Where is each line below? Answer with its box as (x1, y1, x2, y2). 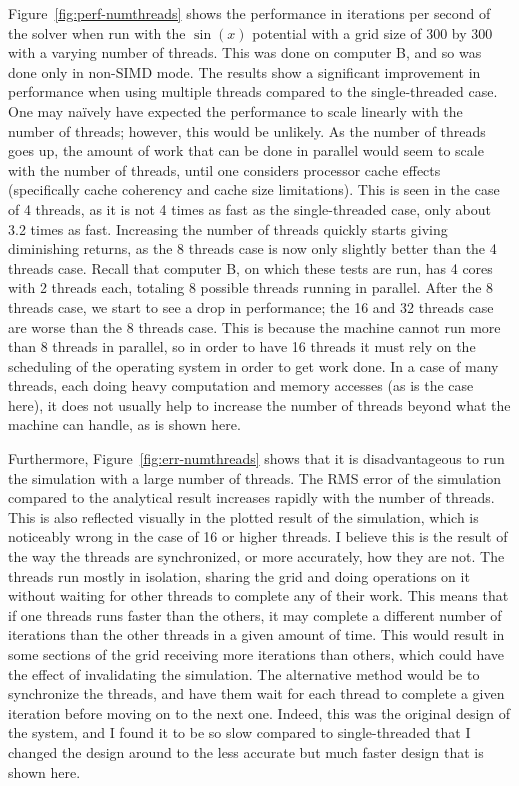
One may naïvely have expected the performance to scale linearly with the (8, 100, 463, 121)
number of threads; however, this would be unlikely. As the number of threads (8, 120, 486, 141)
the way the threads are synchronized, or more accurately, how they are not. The (8, 546, 505, 567)
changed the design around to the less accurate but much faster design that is (8, 741, 484, 762)
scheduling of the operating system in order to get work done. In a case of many (8, 355, 499, 376)
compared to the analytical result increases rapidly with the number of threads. (8, 487, 495, 508)
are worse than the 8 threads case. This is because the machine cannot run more (8, 316, 501, 337)
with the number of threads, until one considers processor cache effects (8, 159, 441, 180)
